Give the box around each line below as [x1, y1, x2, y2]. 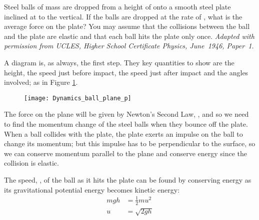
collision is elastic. [4, 158, 59, 168]
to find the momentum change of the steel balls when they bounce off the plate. [4, 119, 248, 129]
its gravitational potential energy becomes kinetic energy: [4, 184, 180, 195]
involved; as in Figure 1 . [4, 77, 78, 87]
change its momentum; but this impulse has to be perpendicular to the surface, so [4, 138, 255, 149]
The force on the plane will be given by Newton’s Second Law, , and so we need [4, 109, 249, 119]
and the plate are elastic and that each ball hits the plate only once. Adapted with [4, 30, 254, 41]
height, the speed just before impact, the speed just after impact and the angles [4, 67, 248, 77]
